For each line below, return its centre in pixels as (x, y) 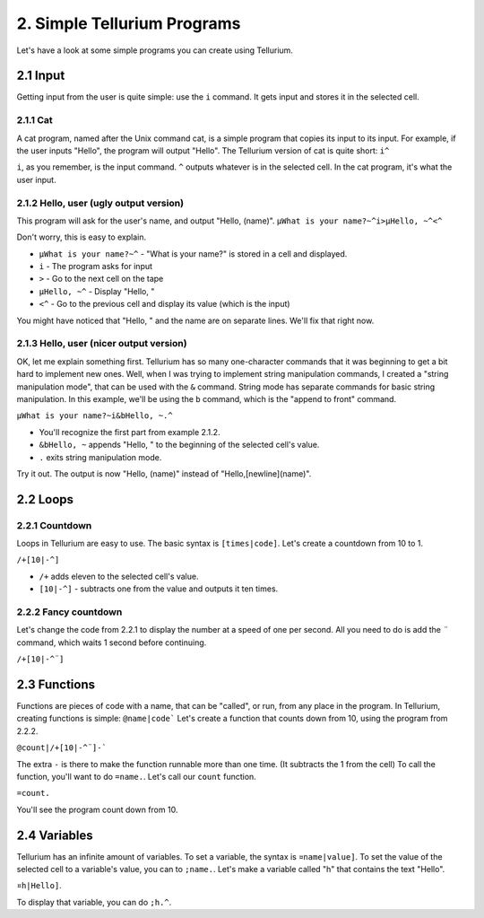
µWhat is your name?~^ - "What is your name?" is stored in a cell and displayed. (193, 254)
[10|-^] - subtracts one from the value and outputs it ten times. (159, 589)
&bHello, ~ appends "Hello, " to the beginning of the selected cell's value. (179, 445)
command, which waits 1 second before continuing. (112, 643)
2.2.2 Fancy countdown (69, 612)
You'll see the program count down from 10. (97, 809)
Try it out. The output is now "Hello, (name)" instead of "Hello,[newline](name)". (164, 473)
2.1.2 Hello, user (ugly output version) (100, 203)
